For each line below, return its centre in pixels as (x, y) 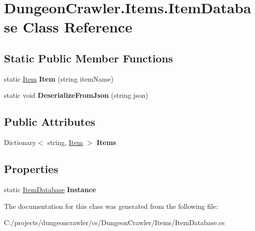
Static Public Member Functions (89, 58)
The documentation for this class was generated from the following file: (111, 206)
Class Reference (78, 27)
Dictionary (20, 142)
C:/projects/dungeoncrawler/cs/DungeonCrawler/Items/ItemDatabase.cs (114, 222)
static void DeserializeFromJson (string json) (76, 95)
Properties (31, 169)
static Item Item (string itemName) (59, 78)
